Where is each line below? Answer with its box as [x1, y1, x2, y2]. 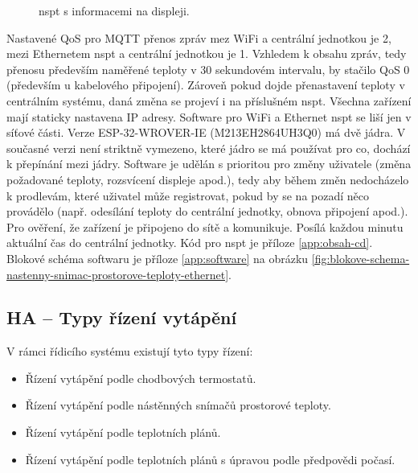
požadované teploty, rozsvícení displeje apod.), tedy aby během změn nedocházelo [6, 171, 409, 187]
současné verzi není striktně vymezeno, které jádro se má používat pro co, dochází [6, 139, 411, 156]
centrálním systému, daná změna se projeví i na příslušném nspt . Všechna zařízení [6, 92, 412, 109]
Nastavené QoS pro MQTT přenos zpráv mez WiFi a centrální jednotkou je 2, [6, 29, 391, 46]
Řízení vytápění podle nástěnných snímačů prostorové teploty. [25, 397, 331, 413]
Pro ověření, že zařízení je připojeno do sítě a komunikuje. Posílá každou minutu [6, 218, 404, 235]
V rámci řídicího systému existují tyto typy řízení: [6, 343, 253, 360]
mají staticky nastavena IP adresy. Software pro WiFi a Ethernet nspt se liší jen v [6, 108, 412, 125]
